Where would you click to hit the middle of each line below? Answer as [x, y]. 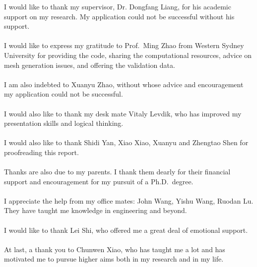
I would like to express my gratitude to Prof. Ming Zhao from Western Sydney [124, 45]
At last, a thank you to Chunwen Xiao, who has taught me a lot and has [115, 249]
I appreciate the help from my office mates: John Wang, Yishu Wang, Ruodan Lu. [129, 200]
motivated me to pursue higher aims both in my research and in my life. [114, 259]
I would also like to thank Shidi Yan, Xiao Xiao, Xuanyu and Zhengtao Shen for [126, 142]
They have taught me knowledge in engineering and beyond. [96, 210]
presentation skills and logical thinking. [64, 123]
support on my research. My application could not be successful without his [119, 16]
